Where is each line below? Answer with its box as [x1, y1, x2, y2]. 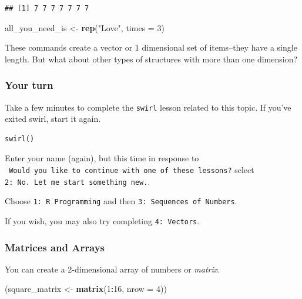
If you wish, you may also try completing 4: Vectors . [5, 215, 200, 227]
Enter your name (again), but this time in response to [5, 152, 199, 164]
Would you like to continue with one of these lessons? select [9, 164, 254, 176]
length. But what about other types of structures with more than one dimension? [5, 52, 298, 65]
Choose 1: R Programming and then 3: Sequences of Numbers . [5, 195, 237, 207]
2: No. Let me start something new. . [5, 175, 150, 187]
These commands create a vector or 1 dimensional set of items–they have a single [5, 41, 297, 54]
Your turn [5, 78, 53, 92]
